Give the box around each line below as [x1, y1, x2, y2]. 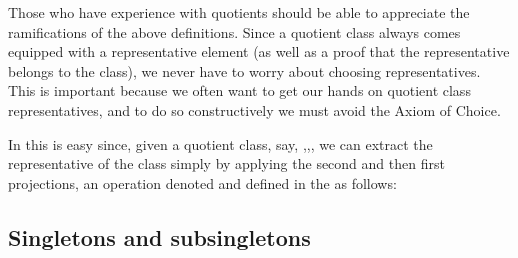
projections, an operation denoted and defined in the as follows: [8, 172, 397, 193]
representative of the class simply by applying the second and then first [8, 153, 445, 174]
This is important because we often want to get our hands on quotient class [8, 80, 471, 101]
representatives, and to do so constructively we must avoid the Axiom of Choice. [8, 99, 501, 120]
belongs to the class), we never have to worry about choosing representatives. [8, 60, 481, 81]
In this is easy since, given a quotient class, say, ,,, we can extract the [8, 133, 433, 154]
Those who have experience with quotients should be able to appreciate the [8, 2, 470, 22]
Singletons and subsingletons [8, 221, 311, 252]
